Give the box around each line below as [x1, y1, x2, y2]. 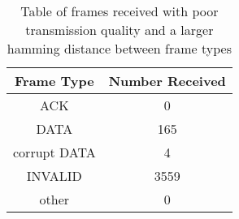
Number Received [108, 71, 226, 90]
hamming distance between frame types [7, 39, 232, 58]
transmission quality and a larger [25, 20, 214, 39]
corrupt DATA [13, 143, 96, 161]
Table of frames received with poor [20, 2, 219, 20]
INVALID [26, 166, 82, 185]
